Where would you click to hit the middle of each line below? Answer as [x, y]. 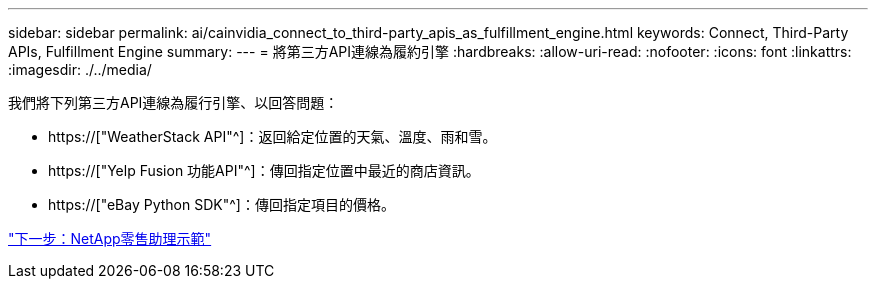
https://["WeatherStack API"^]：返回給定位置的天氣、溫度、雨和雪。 [272, 136]
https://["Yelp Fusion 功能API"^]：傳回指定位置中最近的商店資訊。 [264, 170]
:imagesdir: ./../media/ [80, 69]
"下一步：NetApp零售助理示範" [110, 238]
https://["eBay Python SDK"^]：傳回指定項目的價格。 [221, 204]
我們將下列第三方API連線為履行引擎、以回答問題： [173, 102]
